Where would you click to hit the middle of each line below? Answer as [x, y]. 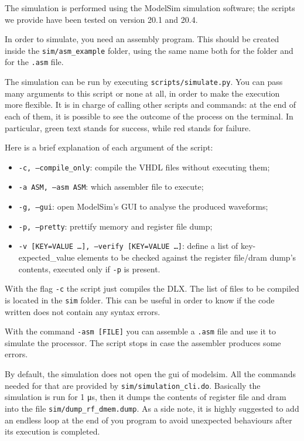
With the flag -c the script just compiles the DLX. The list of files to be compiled [152, 288]
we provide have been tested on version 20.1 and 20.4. [101, 19]
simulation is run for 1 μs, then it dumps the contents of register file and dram [146, 397]
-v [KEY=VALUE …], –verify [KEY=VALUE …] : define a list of [128, 246]
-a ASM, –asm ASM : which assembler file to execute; [111, 187]
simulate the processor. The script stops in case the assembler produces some [143, 342]
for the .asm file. [34, 62]
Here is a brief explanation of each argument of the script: [109, 147]
